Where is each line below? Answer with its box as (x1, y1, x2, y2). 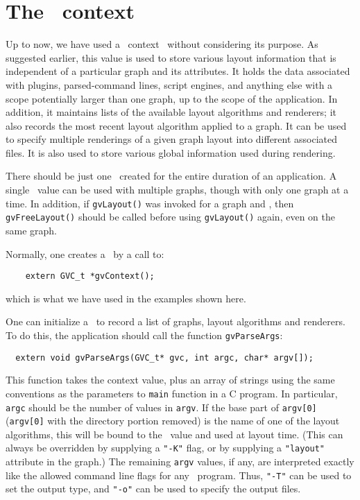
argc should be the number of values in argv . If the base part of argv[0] (6, 399, 317, 414)
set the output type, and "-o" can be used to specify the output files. (6, 481, 301, 496)
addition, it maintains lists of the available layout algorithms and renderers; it (6, 105, 336, 119)
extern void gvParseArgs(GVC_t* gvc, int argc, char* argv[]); (15, 352, 314, 363)
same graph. (6, 223, 58, 237)
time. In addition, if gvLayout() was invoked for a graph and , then (6, 196, 294, 210)
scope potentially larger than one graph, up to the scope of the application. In (6, 91, 338, 105)
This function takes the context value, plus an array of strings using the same (6, 372, 335, 387)
